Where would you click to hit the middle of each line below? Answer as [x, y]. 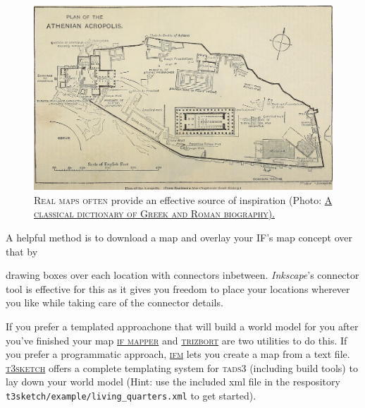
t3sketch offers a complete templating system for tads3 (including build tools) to [182, 367]
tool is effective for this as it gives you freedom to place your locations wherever [178, 288]
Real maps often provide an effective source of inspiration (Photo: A [183, 199]
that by [22, 251]
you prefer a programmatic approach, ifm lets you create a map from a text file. [178, 354]
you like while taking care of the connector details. [115, 302]
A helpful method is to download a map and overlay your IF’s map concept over [179, 238]
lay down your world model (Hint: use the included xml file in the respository [173, 382]
